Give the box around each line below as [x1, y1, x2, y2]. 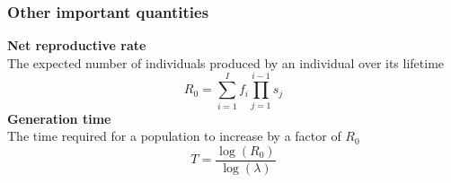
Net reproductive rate [7, 36, 146, 55]
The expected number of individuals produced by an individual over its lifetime [7, 53, 445, 72]
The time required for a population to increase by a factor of [7, 126, 341, 145]
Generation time [7, 109, 111, 127]
